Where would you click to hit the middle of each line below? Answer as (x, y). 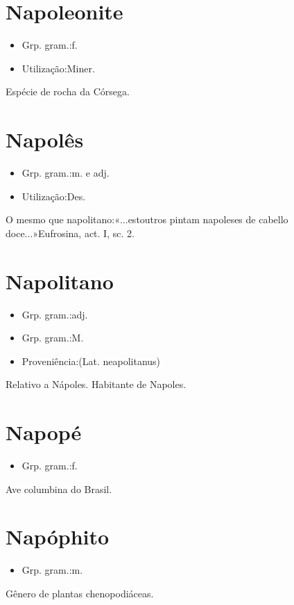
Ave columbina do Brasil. (59, 489)
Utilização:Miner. (58, 68)
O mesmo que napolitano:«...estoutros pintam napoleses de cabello (147, 219)
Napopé (44, 432)
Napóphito (58, 537)
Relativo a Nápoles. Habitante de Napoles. (96, 384)
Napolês (45, 139)
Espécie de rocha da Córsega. (68, 91)
